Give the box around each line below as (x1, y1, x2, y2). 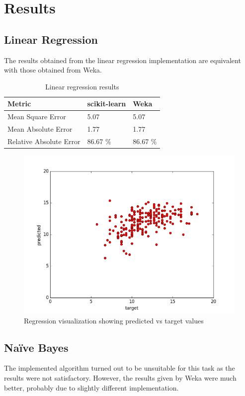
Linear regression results (45, 81, 119, 91)
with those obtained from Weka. (4, 65, 102, 75)
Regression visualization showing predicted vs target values (24, 315, 204, 325)
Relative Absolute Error (7, 136, 81, 146)
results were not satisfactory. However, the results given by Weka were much (4, 372, 237, 383)
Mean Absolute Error (7, 124, 73, 134)
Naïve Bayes (4, 339, 69, 355)
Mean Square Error (7, 111, 66, 122)
